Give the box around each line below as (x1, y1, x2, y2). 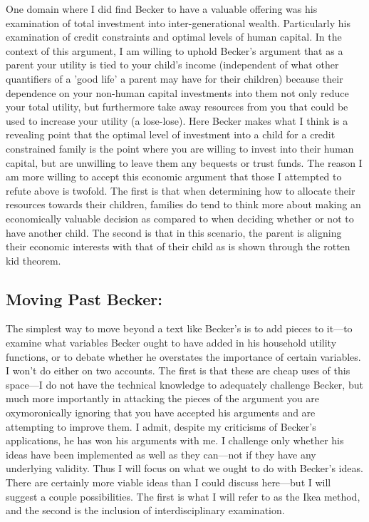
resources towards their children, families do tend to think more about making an (6, 197, 361, 212)
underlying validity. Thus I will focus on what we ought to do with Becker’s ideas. (6, 461, 363, 476)
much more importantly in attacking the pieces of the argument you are (6, 391, 320, 406)
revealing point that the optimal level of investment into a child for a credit (6, 127, 336, 142)
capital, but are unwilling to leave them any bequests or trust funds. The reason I (6, 155, 363, 170)
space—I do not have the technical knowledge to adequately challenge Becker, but (6, 377, 363, 391)
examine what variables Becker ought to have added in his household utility (6, 335, 337, 350)
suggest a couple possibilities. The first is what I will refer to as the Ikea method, (6, 488, 360, 503)
